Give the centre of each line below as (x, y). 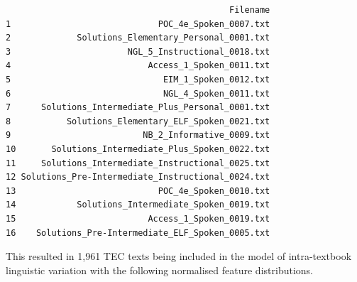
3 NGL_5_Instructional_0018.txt (138, 51)
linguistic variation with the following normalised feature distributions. (159, 270)
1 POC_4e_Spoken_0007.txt (138, 24)
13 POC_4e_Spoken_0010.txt (138, 191)
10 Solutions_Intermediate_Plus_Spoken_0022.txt (138, 149)
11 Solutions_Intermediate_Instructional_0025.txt (138, 163)
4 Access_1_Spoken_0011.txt (138, 66)
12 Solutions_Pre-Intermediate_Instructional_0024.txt (138, 177)
